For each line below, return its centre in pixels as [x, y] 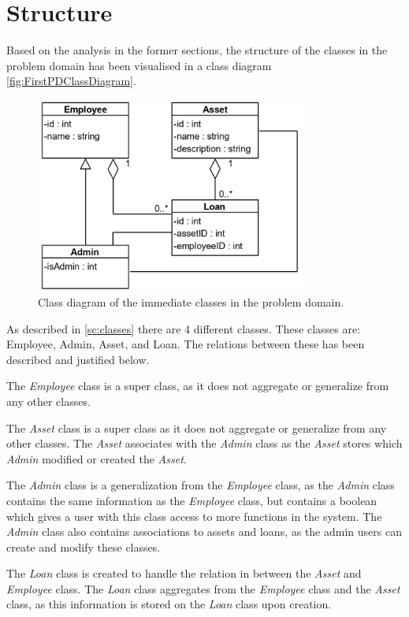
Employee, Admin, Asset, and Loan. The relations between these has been [186, 344]
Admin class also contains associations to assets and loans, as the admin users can [204, 532]
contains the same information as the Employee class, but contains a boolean [192, 500]
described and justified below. [78, 359]
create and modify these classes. [84, 546]
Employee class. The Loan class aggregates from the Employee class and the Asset [203, 588]
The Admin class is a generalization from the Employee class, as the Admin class [201, 485]
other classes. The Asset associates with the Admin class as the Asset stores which [204, 443]
